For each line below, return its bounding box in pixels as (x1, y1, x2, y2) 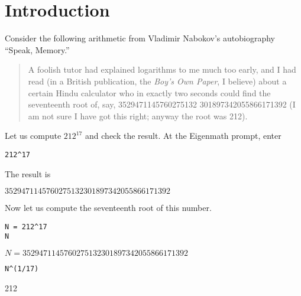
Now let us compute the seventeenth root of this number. (5, 201, 212, 214)
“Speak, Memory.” (5, 43, 70, 56)
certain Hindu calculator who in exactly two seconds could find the (28, 86, 271, 99)
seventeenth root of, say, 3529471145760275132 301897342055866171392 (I (28, 98, 296, 110)
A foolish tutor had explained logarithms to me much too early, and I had (28, 63, 296, 76)
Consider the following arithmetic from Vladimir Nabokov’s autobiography (5, 32, 275, 44)
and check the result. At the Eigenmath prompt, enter (85, 129, 281, 142)
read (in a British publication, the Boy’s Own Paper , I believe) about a (28, 74, 287, 87)
